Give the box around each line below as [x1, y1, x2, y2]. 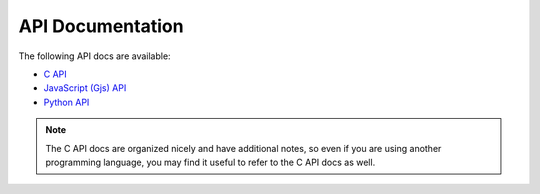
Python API [43, 96, 90, 108]
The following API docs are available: [18, 50, 171, 62]
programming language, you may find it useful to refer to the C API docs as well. [45, 156, 376, 168]
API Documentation [18, 15, 184, 37]
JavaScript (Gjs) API [43, 82, 127, 94]
